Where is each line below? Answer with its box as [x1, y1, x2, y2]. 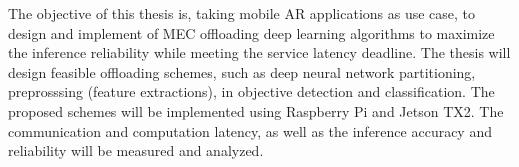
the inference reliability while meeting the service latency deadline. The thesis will [8, 42, 511, 63]
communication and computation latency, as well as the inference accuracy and [8, 120, 492, 141]
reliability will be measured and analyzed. [8, 140, 264, 161]
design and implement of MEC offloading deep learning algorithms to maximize [8, 22, 495, 43]
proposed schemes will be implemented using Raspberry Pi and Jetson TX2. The [8, 100, 504, 121]
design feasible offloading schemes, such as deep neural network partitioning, [8, 61, 476, 82]
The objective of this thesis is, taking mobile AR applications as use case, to [8, 3, 476, 23]
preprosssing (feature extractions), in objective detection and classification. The [8, 81, 495, 102]
